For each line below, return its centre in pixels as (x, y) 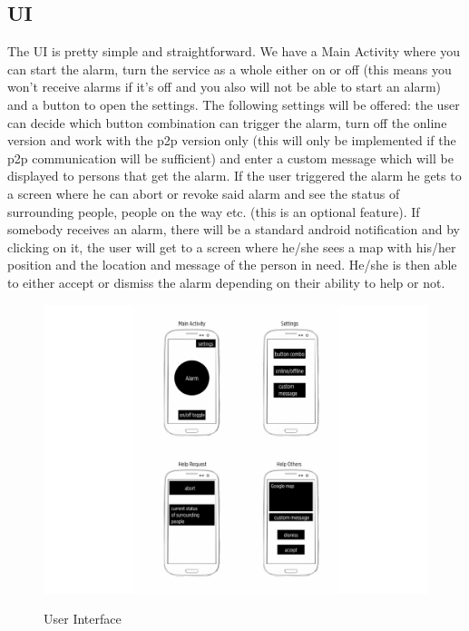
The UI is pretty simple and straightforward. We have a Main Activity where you (234, 51)
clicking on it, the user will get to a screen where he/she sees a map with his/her (232, 246)
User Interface (83, 619)
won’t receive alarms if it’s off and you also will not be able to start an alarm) (224, 87)
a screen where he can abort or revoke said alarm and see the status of (204, 193)
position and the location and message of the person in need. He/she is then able (232, 265)
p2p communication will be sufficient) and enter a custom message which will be (230, 158)
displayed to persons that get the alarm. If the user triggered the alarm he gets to (234, 176)
